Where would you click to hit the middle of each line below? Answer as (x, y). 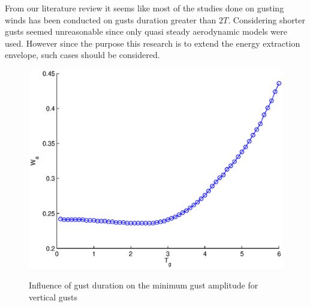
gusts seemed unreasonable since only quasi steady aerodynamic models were (146, 31)
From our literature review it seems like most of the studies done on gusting (145, 8)
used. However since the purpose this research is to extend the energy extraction (153, 43)
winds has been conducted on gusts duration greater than (111, 19)
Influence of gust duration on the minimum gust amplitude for (144, 285)
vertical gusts (53, 297)
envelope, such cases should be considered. (82, 55)
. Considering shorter (267, 19)
